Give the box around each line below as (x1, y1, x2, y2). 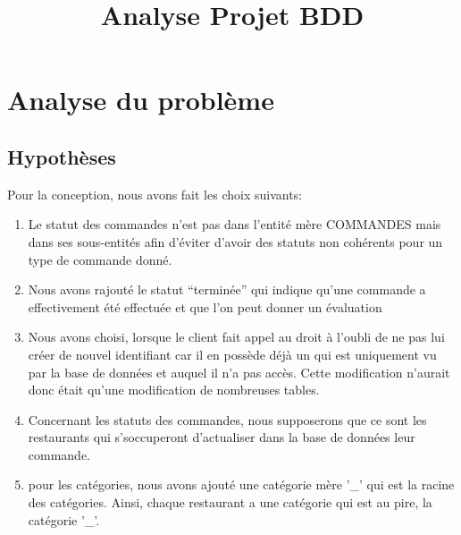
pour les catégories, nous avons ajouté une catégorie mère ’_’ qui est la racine (28, 475, 455, 494)
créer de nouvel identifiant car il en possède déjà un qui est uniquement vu (28, 344, 437, 363)
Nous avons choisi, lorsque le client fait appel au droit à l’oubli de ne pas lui (28, 327, 445, 346)
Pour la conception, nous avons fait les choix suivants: (7, 184, 303, 203)
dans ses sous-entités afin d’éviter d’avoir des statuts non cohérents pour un (28, 232, 443, 251)
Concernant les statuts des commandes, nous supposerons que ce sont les (28, 410, 427, 429)
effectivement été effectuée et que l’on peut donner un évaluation (28, 297, 382, 316)
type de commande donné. (28, 250, 172, 268)
